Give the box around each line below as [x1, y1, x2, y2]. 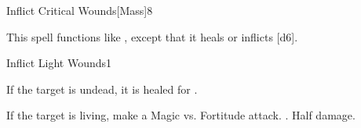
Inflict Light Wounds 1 [6, 55, 112, 71]
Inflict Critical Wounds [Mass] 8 [6, 2, 153, 18]
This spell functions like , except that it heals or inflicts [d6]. [6, 28, 298, 44]
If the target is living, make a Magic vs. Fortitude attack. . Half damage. [6, 107, 356, 123]
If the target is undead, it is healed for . [6, 80, 198, 97]
